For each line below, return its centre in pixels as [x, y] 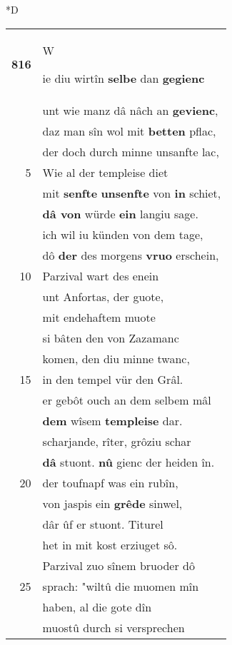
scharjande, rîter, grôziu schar [117, 441]
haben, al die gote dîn [97, 606]
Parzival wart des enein [101, 275]
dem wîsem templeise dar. [112, 420]
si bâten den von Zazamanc [111, 337]
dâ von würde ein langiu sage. [120, 213]
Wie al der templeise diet [105, 172]
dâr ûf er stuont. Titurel [103, 524]
